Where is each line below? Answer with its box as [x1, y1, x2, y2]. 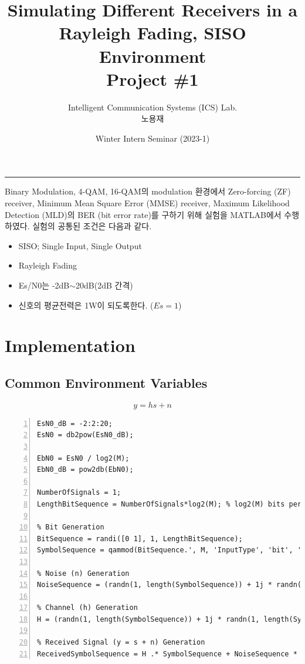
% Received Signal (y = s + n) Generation [37, 638, 205, 647]
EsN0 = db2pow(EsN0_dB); [37, 431, 134, 440]
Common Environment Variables [5, 373, 208, 391]
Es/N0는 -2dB [18, 279, 70, 291]
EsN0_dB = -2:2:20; [37, 419, 113, 428]
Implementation [5, 333, 135, 357]
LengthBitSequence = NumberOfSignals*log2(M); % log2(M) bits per [37, 499, 302, 508]
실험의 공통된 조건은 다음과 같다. [32, 220, 152, 232]
